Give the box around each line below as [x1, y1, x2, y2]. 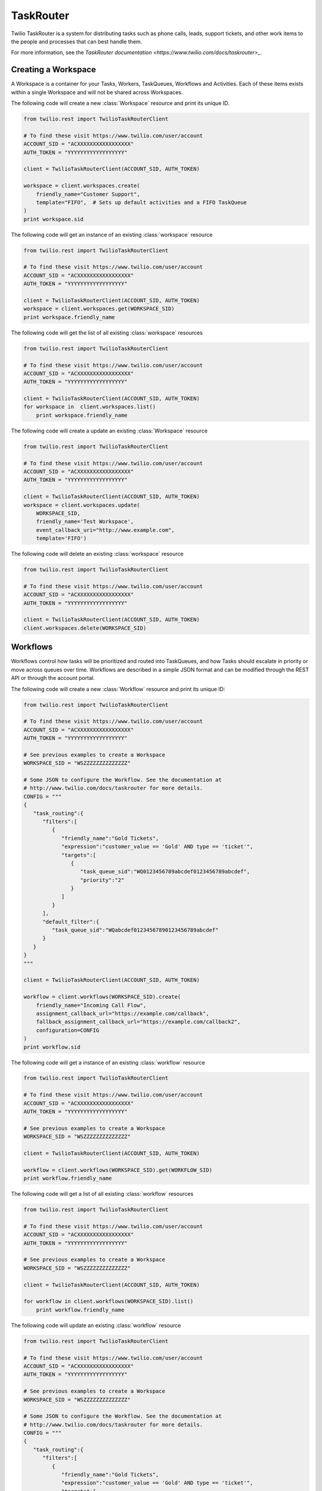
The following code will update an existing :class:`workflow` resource [11, 1322, 181, 1329]
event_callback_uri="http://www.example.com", [36, 527, 175, 533]
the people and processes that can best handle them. [11, 38, 143, 45]
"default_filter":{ [42, 918, 100, 925]
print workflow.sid [23, 1044, 80, 1050]
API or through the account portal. [11, 675, 95, 682]
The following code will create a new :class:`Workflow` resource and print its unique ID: [11, 685, 225, 692]
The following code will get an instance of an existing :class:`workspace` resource [11, 231, 213, 238]
